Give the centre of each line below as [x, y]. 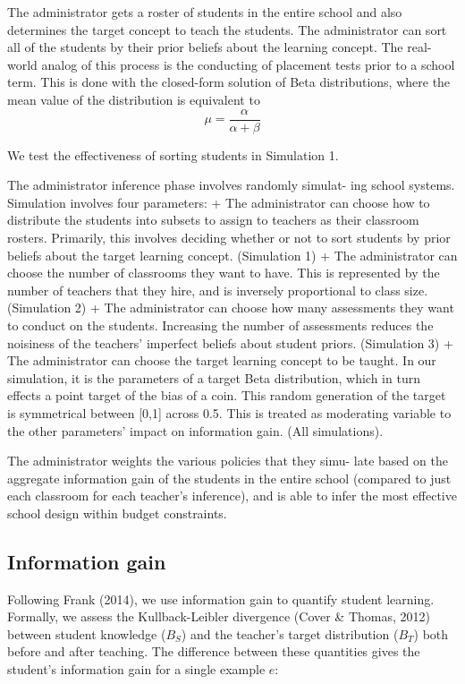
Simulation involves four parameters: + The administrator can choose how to [219, 202]
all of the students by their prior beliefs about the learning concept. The [205, 47]
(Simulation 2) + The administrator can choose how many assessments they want [231, 308]
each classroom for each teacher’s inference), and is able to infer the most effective [232, 496]
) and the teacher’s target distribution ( [290, 633]
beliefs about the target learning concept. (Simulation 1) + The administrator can [232, 255]
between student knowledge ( [87, 633]
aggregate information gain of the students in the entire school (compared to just [229, 478]
